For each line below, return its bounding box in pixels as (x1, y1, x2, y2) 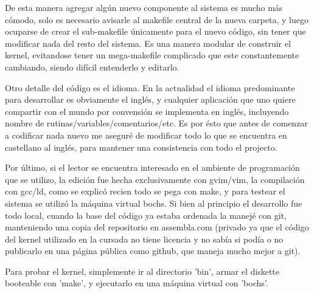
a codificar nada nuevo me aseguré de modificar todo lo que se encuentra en (5, 128, 287, 141)
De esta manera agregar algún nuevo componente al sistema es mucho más (5, 1, 283, 13)
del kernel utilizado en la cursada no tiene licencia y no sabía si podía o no (5, 232, 284, 245)
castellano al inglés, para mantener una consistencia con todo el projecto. (5, 140, 277, 153)
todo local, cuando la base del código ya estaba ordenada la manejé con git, (5, 209, 287, 221)
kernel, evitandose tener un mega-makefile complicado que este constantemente (5, 49, 299, 61)
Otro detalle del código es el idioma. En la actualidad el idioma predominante (5, 81, 295, 94)
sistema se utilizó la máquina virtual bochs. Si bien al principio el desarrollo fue (5, 196, 302, 209)
